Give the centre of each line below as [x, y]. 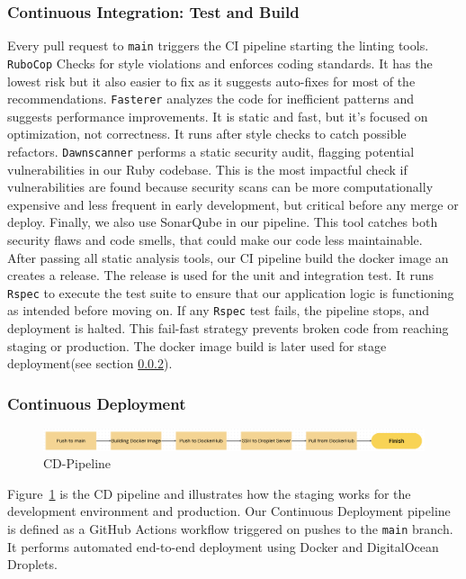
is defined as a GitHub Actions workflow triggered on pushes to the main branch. [230, 528]
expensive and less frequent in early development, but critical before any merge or [233, 204]
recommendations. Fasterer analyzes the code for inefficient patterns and [211, 99]
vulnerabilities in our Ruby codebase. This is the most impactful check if [207, 169]
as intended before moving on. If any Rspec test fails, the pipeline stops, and [219, 310]
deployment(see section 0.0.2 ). [90, 363]
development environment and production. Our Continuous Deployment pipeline [229, 511]
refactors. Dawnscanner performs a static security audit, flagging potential [211, 151]
